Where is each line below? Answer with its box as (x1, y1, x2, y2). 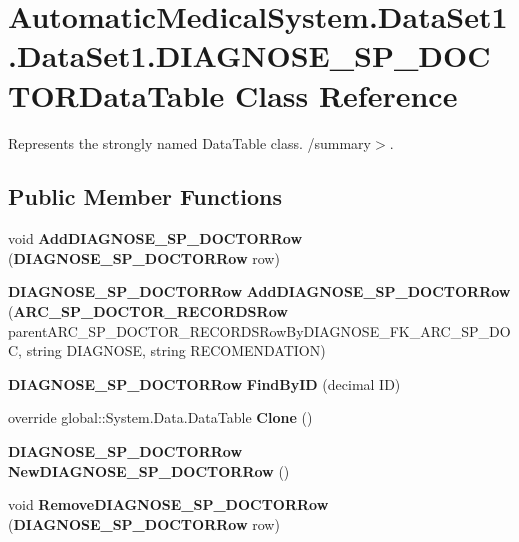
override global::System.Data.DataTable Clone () (8, 407, 313, 428)
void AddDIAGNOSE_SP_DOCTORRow (8, 228, 303, 249)
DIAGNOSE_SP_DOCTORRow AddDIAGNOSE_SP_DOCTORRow (8, 281, 511, 302)
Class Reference (234, 74, 458, 115)
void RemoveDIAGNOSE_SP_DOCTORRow (8, 494, 329, 515)
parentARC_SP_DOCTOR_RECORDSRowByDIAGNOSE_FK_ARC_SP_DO (8, 320, 511, 341)
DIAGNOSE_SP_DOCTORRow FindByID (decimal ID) (8, 373, 401, 394)
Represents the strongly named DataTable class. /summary (8, 132, 371, 153)
